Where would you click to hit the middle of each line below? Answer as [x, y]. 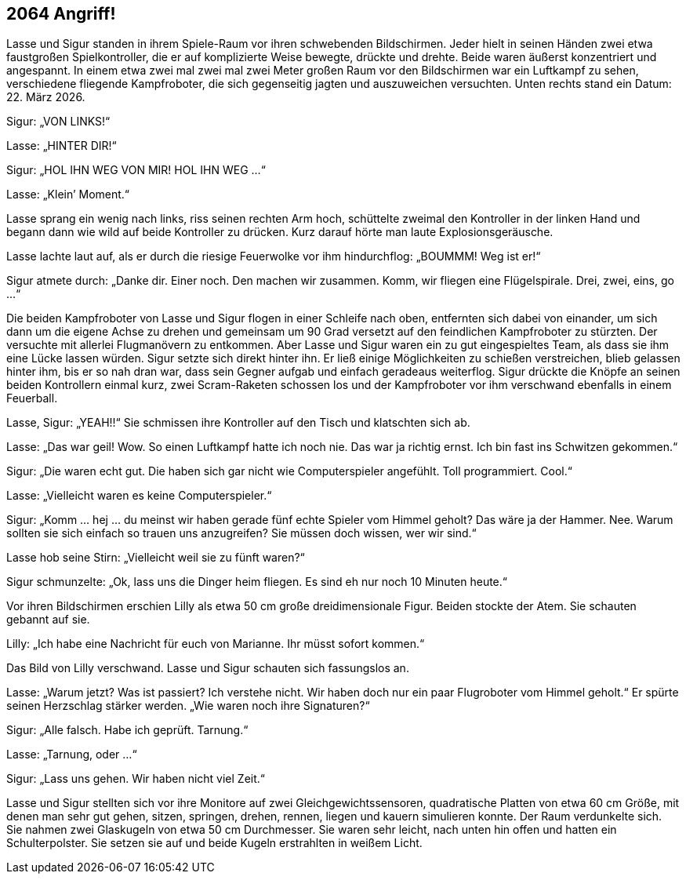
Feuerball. [32, 398]
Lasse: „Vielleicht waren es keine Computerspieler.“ [139, 496]
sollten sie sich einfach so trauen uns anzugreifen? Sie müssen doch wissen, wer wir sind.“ [241, 533]
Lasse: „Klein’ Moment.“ [68, 195]
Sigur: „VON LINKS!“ [58, 122]
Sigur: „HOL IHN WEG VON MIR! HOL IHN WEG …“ [136, 170]
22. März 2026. [46, 97]
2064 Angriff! [61, 14]
